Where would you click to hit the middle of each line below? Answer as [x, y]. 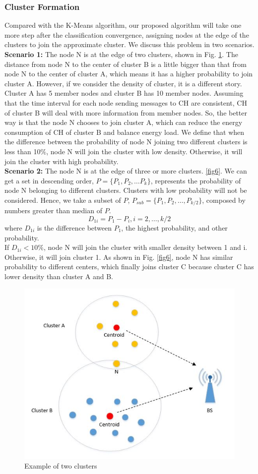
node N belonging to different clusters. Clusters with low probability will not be [126, 190]
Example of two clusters [61, 466]
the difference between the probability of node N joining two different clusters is [126, 142]
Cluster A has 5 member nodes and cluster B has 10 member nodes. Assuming [124, 93]
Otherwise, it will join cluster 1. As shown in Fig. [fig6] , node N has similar [119, 257]
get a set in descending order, [49, 180]
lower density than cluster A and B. [59, 276]
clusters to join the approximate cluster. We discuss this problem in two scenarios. [129, 44]
